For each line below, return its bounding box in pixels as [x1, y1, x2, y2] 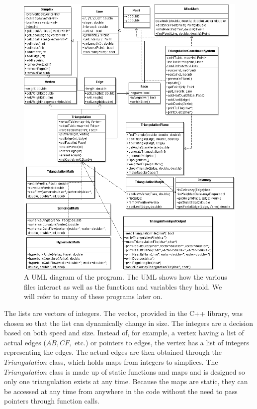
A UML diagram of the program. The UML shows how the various [24, 272, 227, 282]
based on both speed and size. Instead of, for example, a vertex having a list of [4, 327, 244, 338]
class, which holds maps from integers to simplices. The [49, 356, 218, 367]
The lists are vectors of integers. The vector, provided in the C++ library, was [4, 307, 243, 318]
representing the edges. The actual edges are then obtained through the [4, 347, 222, 357]
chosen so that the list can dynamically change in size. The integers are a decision [4, 317, 253, 328]
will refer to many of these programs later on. [24, 291, 163, 302]
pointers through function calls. [4, 396, 99, 406]
